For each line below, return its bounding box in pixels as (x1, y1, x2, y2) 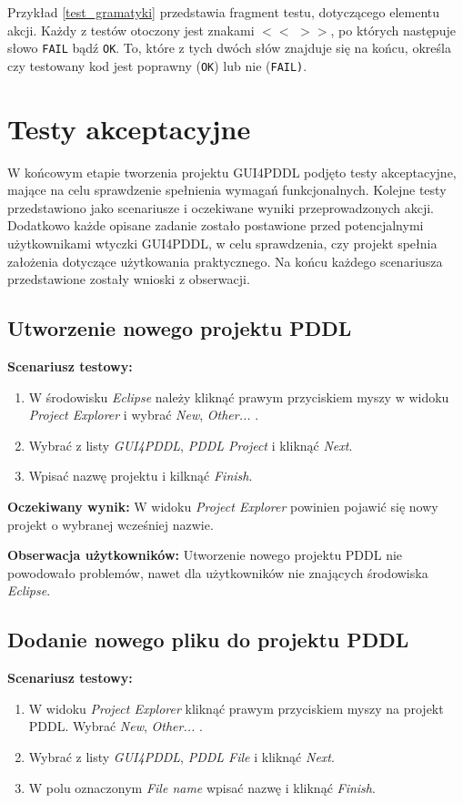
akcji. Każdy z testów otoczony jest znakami (7, 20, 255, 39)
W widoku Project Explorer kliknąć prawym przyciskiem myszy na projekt (28, 698, 444, 717)
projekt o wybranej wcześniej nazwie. (7, 514, 214, 534)
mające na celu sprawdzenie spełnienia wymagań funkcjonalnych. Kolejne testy (7, 180, 447, 199)
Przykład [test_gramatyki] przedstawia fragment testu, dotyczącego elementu (7, 3, 440, 21)
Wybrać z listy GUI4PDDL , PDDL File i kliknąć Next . (28, 747, 335, 766)
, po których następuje (330, 20, 456, 39)
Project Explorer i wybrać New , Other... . (28, 405, 259, 424)
